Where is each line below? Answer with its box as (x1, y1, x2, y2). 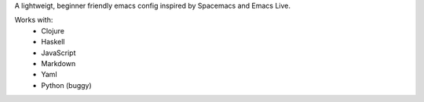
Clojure (41, 26, 64, 35)
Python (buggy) (41, 80, 92, 90)
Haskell (41, 37, 65, 47)
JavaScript (41, 47, 76, 58)
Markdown (41, 58, 76, 68)
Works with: (14, 16, 53, 25)
